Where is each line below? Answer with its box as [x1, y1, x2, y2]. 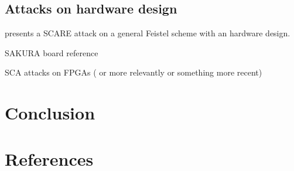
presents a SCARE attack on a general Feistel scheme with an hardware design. [5, 27, 290, 39]
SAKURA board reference [5, 46, 98, 59]
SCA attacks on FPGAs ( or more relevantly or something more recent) [5, 66, 262, 78]
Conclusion [5, 101, 95, 125]
